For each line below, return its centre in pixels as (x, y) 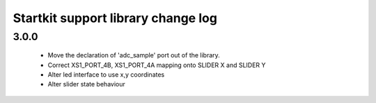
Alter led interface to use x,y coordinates (106, 74)
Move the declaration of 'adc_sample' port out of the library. (134, 55)
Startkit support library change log (115, 18)
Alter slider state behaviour (86, 84)
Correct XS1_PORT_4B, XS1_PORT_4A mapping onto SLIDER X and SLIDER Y (157, 65)
